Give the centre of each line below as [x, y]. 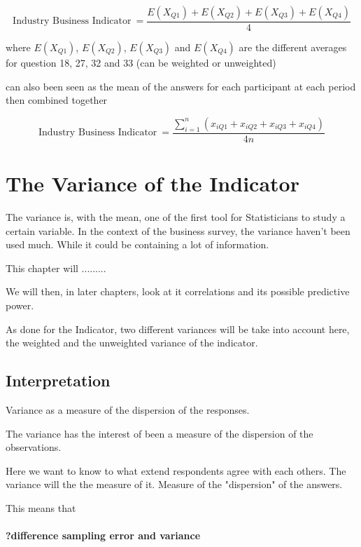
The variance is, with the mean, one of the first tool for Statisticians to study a [176, 216]
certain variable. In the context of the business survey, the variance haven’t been [178, 230]
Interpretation [58, 380]
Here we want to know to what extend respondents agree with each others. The [176, 470]
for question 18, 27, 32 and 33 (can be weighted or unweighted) [141, 63]
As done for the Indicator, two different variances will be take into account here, [178, 329]
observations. [34, 447]
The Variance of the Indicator [153, 183]
